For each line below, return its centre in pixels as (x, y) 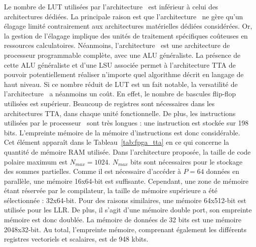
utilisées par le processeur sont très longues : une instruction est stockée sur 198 (126, 123)
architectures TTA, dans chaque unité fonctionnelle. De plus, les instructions (120, 113)
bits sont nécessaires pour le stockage (186, 161)
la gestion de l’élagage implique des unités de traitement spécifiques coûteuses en (126, 35)
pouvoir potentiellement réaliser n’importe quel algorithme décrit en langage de (124, 74)
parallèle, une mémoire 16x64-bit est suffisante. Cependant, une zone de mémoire (126, 181)
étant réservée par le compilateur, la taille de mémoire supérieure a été (111, 190)
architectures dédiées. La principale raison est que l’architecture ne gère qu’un (124, 16)
